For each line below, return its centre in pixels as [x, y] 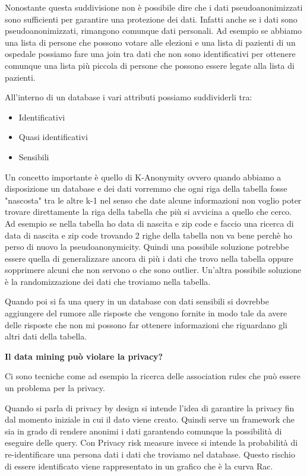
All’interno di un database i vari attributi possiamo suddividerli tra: [129, 97]
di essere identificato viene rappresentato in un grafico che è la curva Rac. [139, 466]
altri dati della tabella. [46, 336]
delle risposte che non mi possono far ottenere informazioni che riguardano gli [146, 324]
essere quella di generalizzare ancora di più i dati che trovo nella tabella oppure [149, 258]
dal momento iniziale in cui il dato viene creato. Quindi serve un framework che [150, 419]
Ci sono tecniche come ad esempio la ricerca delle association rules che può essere [153, 376]
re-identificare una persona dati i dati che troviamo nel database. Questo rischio [150, 454]
